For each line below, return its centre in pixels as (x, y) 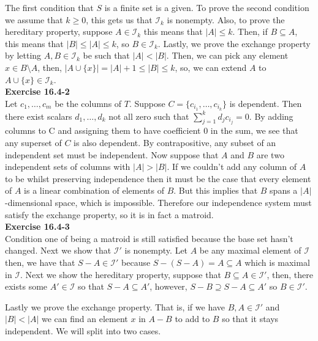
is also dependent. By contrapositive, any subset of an (175, 142)
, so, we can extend (211, 67)
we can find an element (85, 319)
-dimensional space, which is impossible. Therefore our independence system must (158, 202)
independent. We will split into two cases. (83, 330)
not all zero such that (149, 116)
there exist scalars (39, 116)
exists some (26, 286)
